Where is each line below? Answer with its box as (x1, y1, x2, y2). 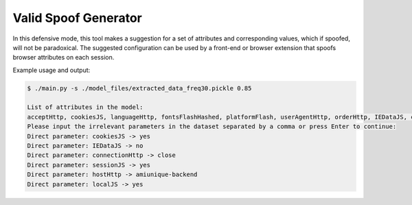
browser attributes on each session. (12, 53, 115, 62)
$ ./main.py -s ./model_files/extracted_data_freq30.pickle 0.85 (27, 84, 252, 92)
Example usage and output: (12, 66, 91, 74)
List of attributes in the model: (27, 104, 144, 111)
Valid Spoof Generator (12, 10, 142, 25)
